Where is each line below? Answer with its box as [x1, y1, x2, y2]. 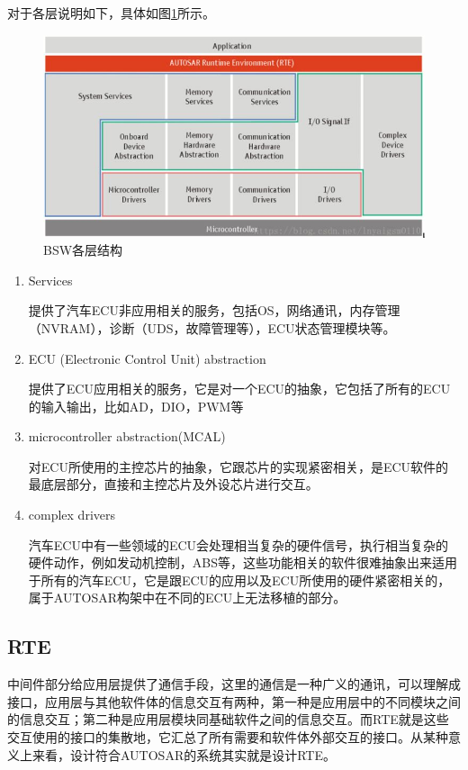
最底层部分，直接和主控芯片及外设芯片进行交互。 [28, 475, 319, 494]
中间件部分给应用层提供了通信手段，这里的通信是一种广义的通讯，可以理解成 [7, 675, 461, 693]
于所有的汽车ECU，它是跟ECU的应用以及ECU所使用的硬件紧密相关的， [28, 570, 451, 589]
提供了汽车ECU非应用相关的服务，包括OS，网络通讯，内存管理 [28, 301, 400, 320]
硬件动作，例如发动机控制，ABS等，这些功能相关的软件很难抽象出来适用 [28, 553, 457, 572]
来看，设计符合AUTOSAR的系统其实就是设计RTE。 [31, 745, 336, 764]
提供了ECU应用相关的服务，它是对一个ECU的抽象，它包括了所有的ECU [28, 379, 451, 398]
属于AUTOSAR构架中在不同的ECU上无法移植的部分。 [28, 588, 346, 607]
